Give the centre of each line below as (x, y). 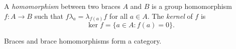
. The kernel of (170, 16)
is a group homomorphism (192, 6)
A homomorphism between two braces (62, 6)
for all (119, 16)
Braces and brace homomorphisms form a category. (83, 41)
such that (49, 16)
